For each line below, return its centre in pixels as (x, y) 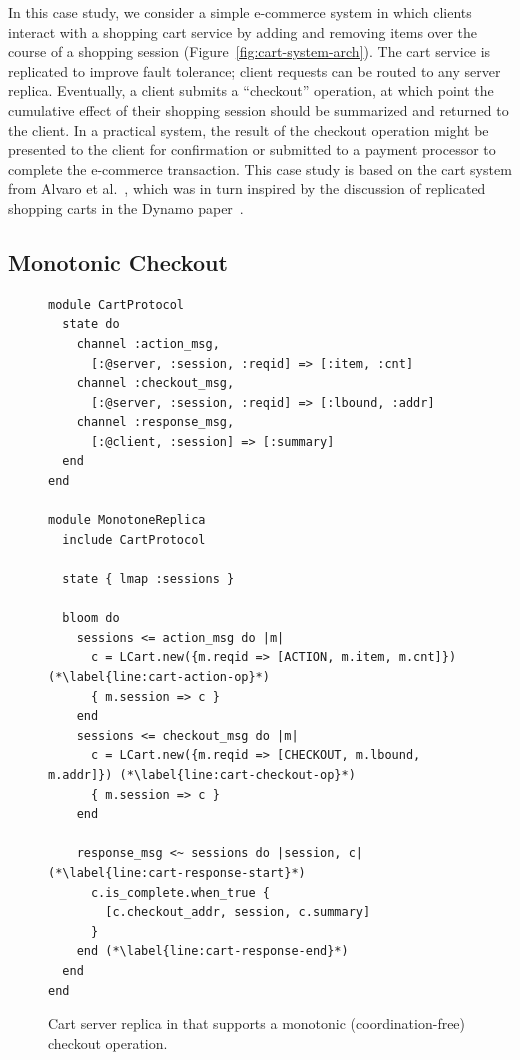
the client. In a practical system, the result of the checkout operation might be (248, 129)
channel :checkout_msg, (155, 383)
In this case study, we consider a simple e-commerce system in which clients (240, 12)
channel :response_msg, (155, 422)
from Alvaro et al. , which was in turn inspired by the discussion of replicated (247, 188)
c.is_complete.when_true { (180, 892)
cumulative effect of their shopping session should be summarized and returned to (258, 109)
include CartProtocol (134, 539)
